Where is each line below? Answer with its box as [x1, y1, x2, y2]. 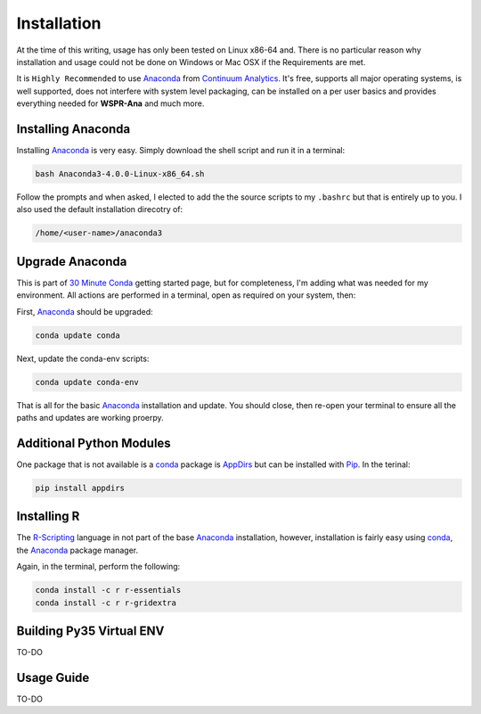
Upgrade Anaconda [16, 254, 127, 269]
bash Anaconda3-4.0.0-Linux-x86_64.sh [35, 169, 205, 178]
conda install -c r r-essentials [35, 585, 182, 595]
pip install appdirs [35, 482, 125, 493]
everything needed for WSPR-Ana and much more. [16, 98, 205, 109]
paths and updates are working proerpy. [16, 412, 164, 423]
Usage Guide [16, 669, 90, 685]
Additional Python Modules [16, 435, 171, 450]
